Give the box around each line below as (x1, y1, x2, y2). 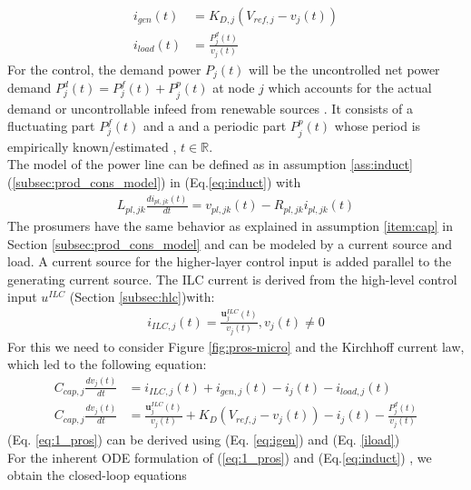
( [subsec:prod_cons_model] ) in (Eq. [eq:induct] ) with (7, 172, 301, 191)
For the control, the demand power (7, 59, 201, 78)
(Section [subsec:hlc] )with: (69, 287, 215, 306)
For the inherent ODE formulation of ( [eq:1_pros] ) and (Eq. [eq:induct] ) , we (7, 447, 432, 466)
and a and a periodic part (142, 116, 287, 135)
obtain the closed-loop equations (7, 465, 187, 485)
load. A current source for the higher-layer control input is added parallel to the (7, 252, 452, 271)
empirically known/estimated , (7, 136, 177, 155)
